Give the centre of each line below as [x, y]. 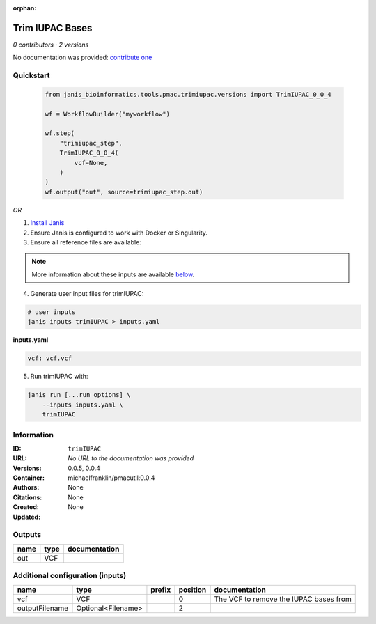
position [193, 590]
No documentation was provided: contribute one [83, 57]
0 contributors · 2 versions [51, 45]
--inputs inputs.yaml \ [83, 405]
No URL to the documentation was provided [131, 458]
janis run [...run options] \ [79, 395]
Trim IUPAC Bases [53, 28]
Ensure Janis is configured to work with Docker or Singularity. [119, 233]
